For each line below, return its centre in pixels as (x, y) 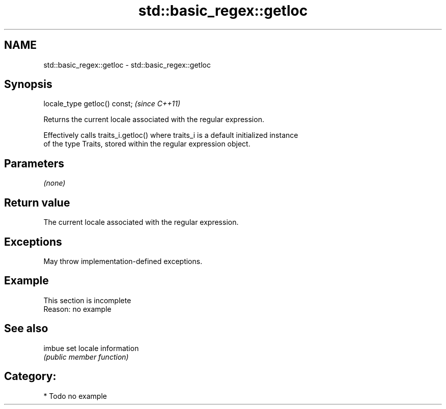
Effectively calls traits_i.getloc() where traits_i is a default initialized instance (171, 135)
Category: (30, 376)
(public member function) (86, 357)
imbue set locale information (91, 348)
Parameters (34, 163)
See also (26, 329)
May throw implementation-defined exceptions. (123, 261)
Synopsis (28, 84)
